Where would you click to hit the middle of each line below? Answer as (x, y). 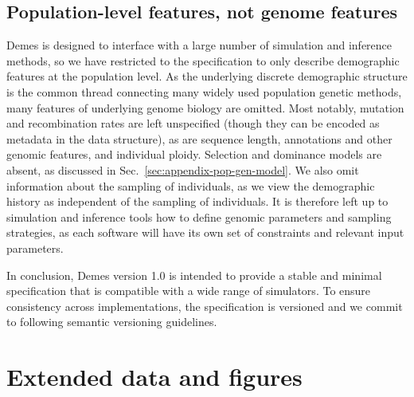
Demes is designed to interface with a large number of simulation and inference (199, 45)
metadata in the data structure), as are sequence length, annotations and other (199, 138)
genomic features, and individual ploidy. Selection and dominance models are (194, 154)
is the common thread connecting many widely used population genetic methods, (204, 91)
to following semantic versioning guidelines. (112, 322)
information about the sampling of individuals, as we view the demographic (191, 185)
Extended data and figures (154, 377)
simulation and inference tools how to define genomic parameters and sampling (199, 216)
